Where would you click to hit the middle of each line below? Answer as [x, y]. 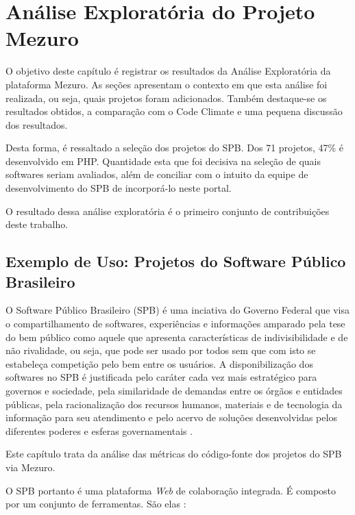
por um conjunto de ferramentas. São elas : [96, 504]
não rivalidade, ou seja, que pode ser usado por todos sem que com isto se [161, 350]
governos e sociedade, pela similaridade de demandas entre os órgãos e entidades [174, 390]
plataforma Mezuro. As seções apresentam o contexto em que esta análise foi [167, 84]
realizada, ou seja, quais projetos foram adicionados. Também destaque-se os [166, 98]
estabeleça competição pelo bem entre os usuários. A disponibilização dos [159, 363]
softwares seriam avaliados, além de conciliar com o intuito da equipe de [157, 174]
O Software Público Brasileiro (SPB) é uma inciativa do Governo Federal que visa [177, 310]
